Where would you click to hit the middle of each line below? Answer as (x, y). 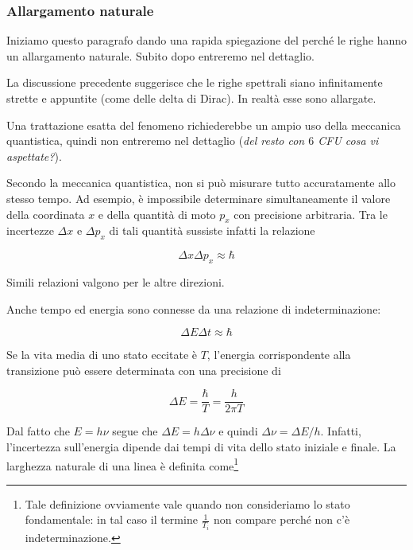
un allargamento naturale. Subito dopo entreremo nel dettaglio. (160, 55)
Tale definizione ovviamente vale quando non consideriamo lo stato (187, 503)
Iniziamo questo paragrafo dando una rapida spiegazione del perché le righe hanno (206, 40)
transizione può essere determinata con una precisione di (144, 370)
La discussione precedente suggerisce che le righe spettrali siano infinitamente (195, 82)
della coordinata (46, 214)
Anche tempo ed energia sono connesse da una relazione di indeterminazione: (194, 308)
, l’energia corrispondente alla (279, 355)
